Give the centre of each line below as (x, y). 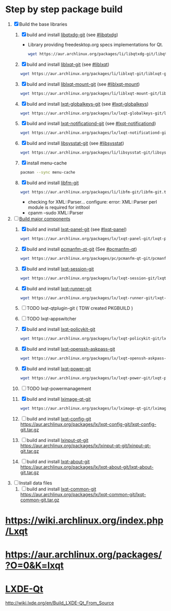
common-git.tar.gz (40, 500)
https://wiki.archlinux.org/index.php (84, 520)
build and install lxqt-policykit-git (61, 329)
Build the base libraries (43, 24)
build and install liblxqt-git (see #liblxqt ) (68, 64)
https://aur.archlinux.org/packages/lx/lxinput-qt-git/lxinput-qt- (85, 446)
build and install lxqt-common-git (62, 489)
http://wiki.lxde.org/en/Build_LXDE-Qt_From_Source (60, 603)
